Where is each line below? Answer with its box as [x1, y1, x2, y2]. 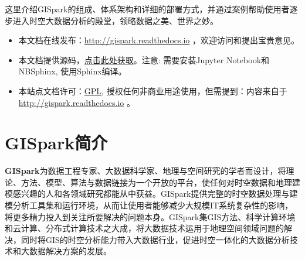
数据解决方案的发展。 [29, 245, 111, 257]
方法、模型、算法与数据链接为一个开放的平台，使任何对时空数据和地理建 [21, 176, 300, 188]
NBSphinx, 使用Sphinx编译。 [18, 65, 127, 77]
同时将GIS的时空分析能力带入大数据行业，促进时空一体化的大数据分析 [21, 233, 290, 245]
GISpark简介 [5, 131, 108, 155]
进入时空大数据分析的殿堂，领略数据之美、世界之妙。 [12, 14, 218, 26]
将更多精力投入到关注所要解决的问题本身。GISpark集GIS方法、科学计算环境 [5, 210, 296, 223]
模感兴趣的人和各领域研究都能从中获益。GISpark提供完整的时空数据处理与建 [5, 187, 298, 200]
